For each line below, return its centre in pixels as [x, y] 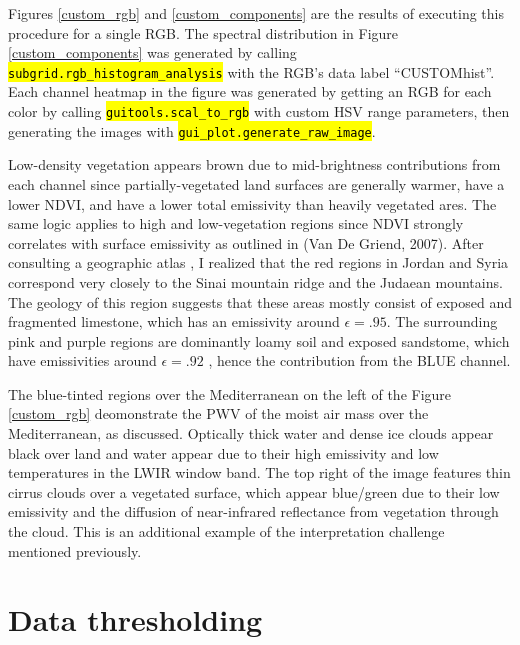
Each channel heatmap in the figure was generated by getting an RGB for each [250, 91]
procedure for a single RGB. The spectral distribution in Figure [203, 32]
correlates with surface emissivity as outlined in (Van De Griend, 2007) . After [246, 242]
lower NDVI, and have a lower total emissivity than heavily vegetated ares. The [252, 203]
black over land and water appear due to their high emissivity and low [223, 452]
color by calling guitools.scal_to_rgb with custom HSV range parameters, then [259, 111]
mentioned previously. [75, 550]
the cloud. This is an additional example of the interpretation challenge [226, 531]
